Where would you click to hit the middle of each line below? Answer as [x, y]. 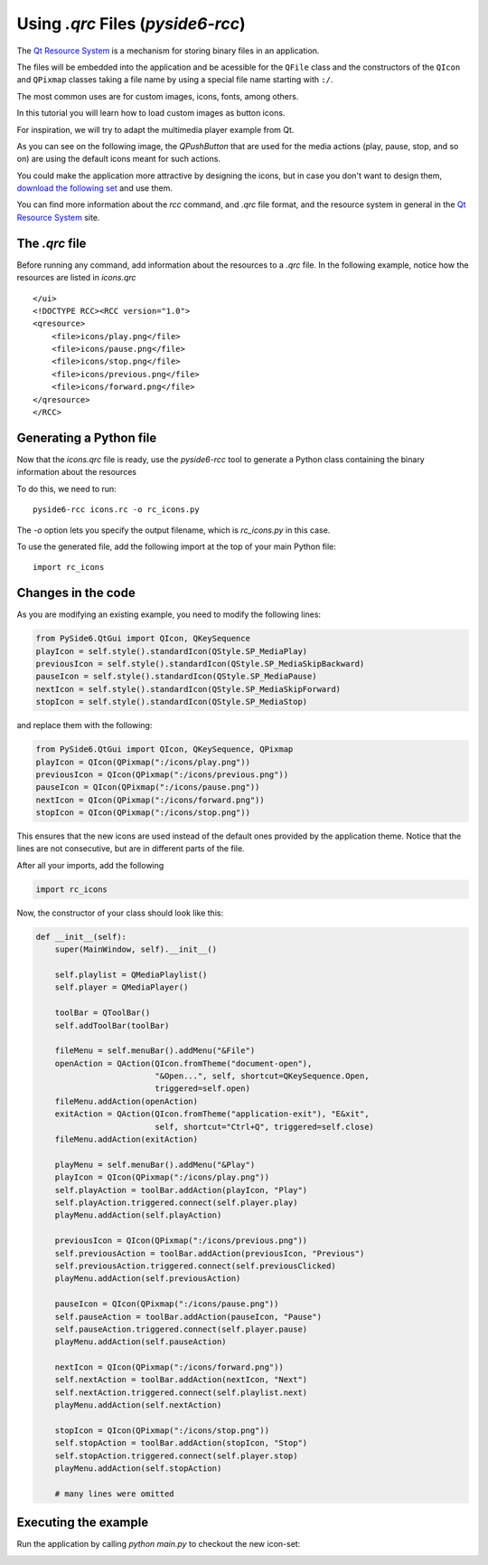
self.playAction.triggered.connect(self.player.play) [176, 1202]
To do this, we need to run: [66, 488]
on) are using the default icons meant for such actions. [119, 159]
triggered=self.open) [202, 1089]
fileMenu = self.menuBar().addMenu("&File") [155, 1051]
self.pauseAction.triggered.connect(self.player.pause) [181, 1329]
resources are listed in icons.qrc [76, 278]
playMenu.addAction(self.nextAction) [138, 1405]
